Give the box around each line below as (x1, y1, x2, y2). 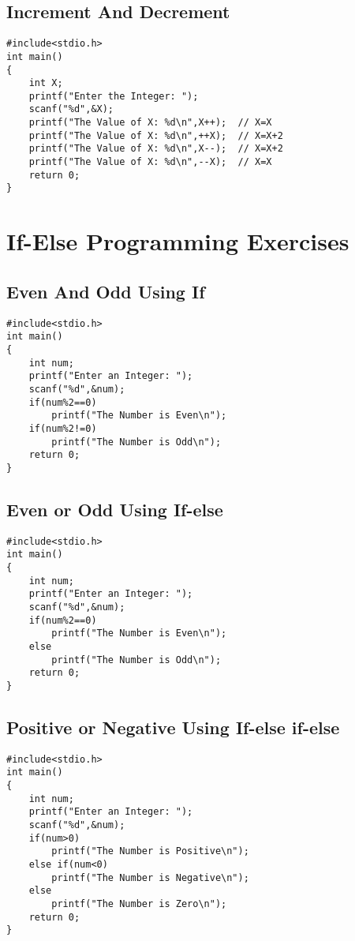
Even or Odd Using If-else (6, 497, 223, 521)
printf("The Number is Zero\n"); (51, 898, 227, 910)
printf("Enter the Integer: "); (28, 90, 199, 102)
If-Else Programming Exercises (6, 225, 349, 257)
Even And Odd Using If (6, 279, 205, 303)
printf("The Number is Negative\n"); (51, 872, 249, 883)
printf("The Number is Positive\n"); (51, 845, 249, 857)
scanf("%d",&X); (28, 103, 114, 115)
